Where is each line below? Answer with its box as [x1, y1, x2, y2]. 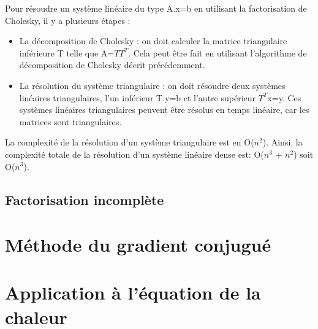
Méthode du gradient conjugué [5, 232, 271, 257]
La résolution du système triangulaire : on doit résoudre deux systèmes [19, 79, 286, 91]
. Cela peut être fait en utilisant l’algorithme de [128, 46, 307, 59]
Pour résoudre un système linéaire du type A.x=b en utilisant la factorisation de [5, 2, 307, 14]
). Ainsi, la [262, 136, 303, 149]
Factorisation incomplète [5, 190, 164, 209]
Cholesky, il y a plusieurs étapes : [5, 14, 131, 26]
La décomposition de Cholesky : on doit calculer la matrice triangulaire [19, 34, 287, 47]
